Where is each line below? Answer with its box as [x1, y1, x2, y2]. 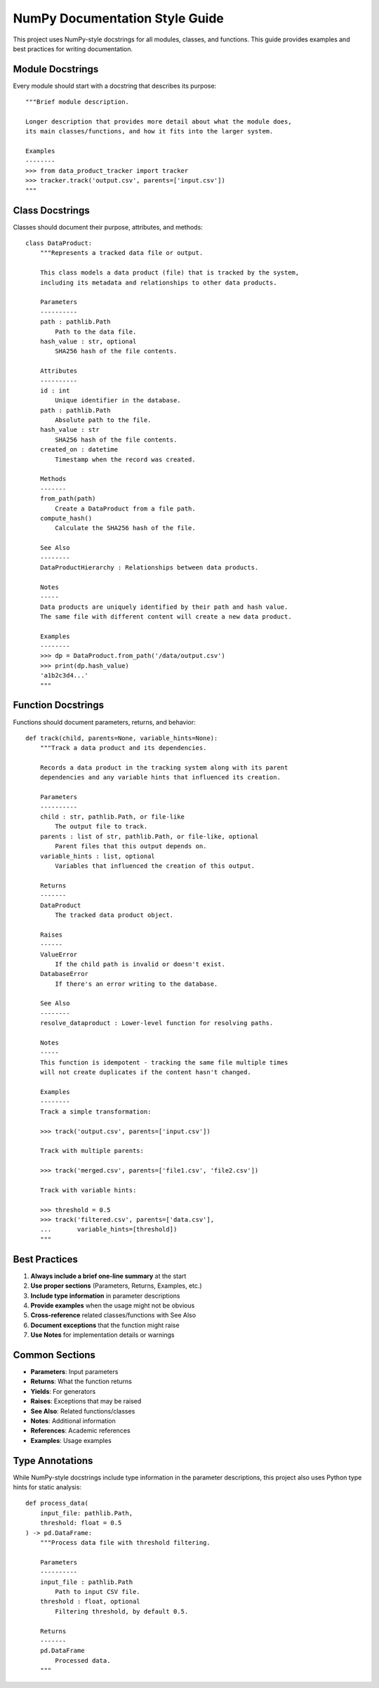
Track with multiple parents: [39, 1147, 144, 1155]
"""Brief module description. [25, 98, 130, 106]
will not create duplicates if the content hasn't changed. [39, 1068, 252, 1076]
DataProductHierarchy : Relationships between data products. [39, 563, 259, 572]
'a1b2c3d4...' [39, 671, 89, 680]
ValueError [39, 950, 78, 958]
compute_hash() [39, 514, 93, 522]
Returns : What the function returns [30, 1377, 133, 1386]
